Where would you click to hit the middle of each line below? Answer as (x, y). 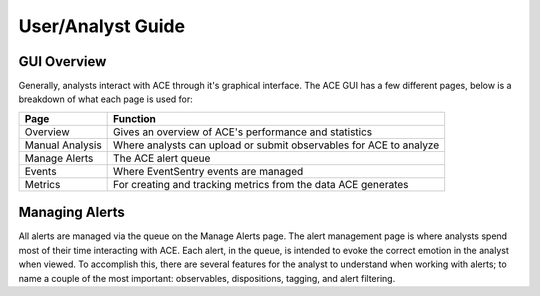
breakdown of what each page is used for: (106, 99)
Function (135, 118)
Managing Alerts (71, 212)
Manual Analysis (63, 145)
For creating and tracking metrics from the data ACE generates (261, 184)
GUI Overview (62, 61)
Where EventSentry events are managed (208, 171)
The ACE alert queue (162, 158)
